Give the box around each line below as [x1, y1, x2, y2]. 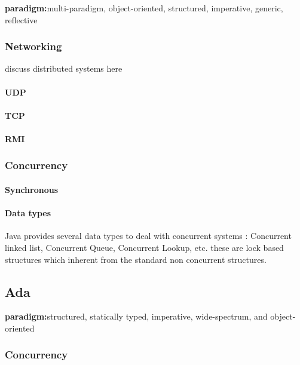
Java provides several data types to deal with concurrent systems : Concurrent [5, 229, 292, 242]
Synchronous [5, 183, 59, 195]
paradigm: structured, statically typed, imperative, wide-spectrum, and [5, 310, 268, 323]
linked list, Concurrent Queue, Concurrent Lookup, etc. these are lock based [5, 241, 284, 253]
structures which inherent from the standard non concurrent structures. [5, 253, 267, 265]
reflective [5, 13, 38, 26]
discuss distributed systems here [5, 62, 123, 75]
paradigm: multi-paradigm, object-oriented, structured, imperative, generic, [5, 2, 283, 14]
